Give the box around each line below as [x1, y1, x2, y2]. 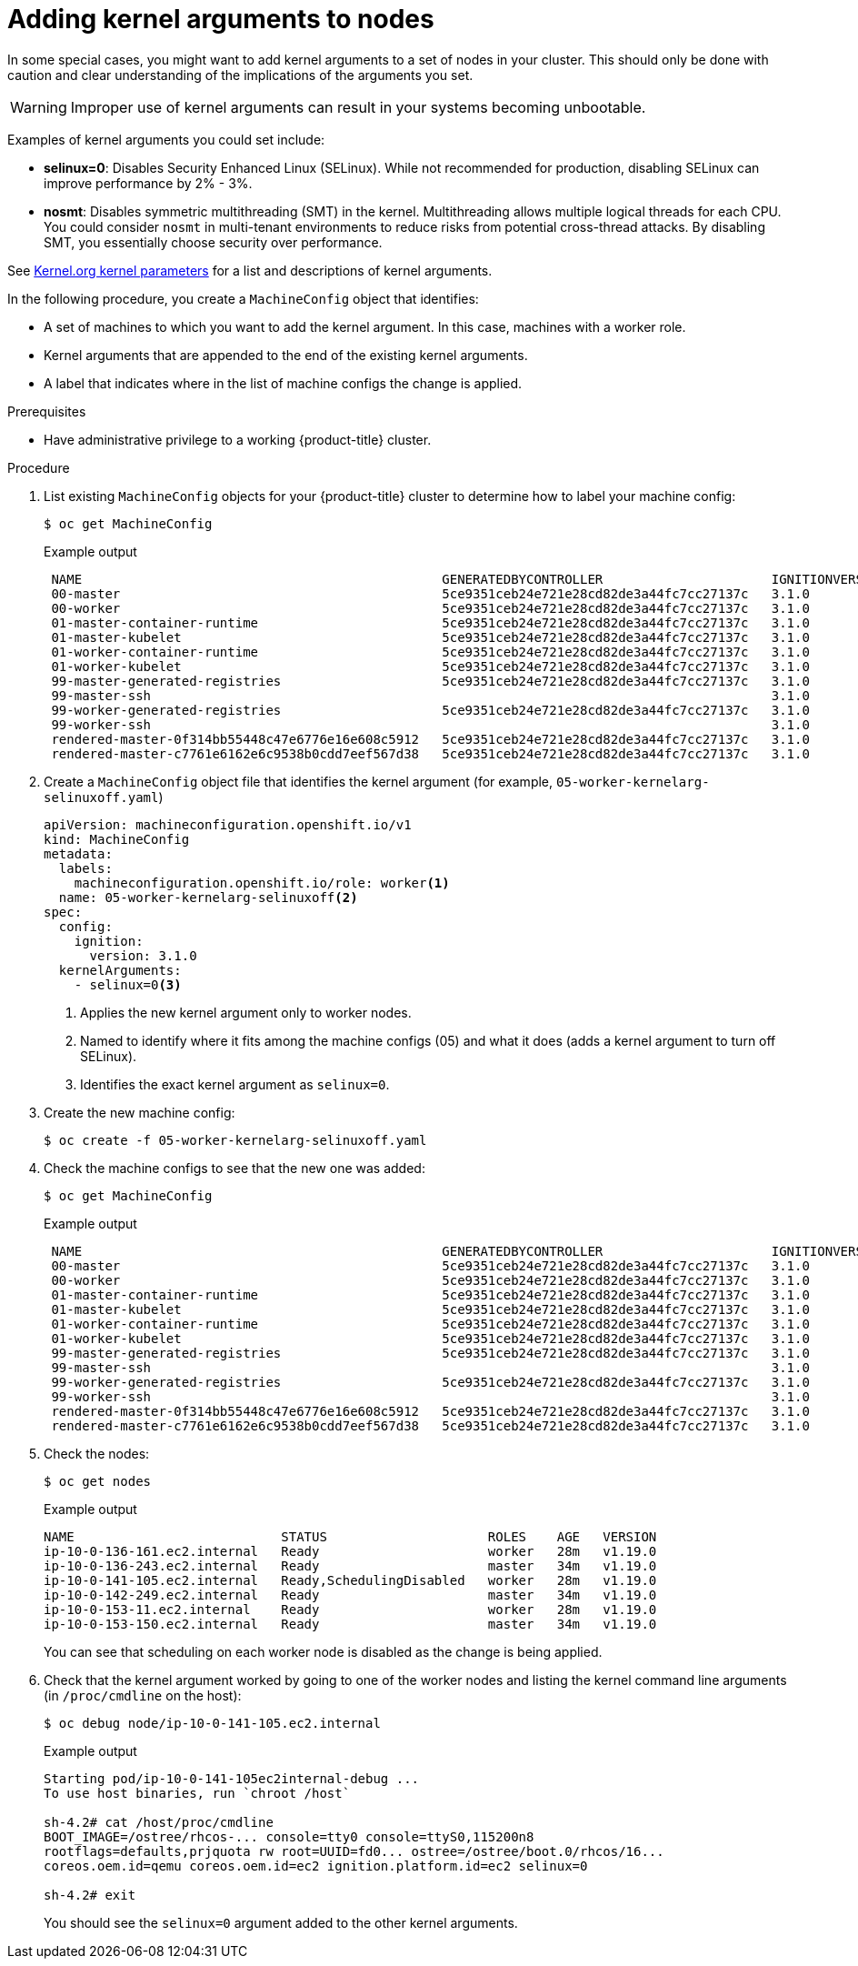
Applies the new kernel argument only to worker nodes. [80, 1004, 412, 1020]
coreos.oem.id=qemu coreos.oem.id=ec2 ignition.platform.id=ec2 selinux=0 [44, 1858, 588, 1873]
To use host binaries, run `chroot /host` [44, 1785, 351, 1800]
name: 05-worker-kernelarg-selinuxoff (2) [58, 889, 358, 905]
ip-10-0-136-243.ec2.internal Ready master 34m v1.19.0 [44, 1558, 657, 1573]
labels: [58, 860, 113, 876]
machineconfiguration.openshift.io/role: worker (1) [74, 875, 450, 890]
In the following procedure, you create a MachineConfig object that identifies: [7, 290, 479, 306]
